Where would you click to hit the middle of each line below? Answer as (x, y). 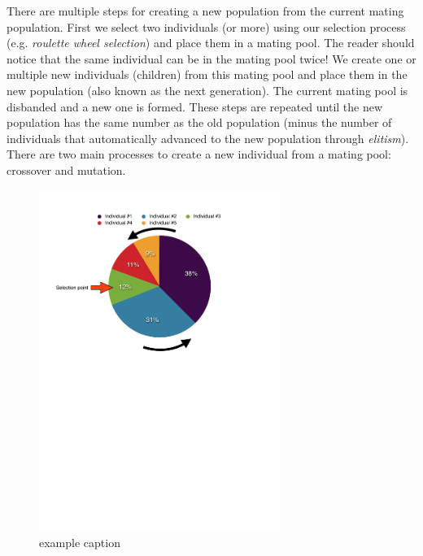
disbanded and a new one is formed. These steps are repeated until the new (195, 106)
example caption (80, 543)
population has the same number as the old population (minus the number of (199, 122)
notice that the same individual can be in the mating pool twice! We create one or (211, 58)
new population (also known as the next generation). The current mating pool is (207, 90)
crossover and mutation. (66, 169)
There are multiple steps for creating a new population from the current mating (205, 11)
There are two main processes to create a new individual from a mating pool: (199, 154)
